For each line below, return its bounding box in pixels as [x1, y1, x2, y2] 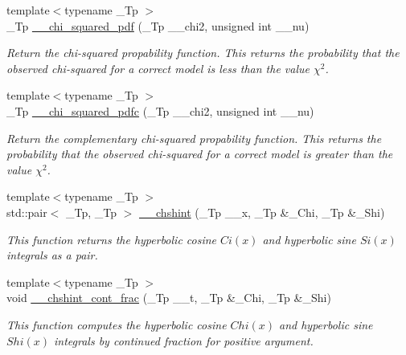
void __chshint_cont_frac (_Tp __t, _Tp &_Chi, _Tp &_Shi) [6, 289, 331, 306]
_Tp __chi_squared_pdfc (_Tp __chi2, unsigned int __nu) [6, 102, 314, 119]
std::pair [6, 203, 47, 220]
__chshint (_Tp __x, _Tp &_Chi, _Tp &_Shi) [139, 203, 385, 220]
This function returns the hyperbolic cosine [6, 231, 217, 247]
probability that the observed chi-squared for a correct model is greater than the [6, 145, 393, 162]
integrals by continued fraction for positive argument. [54, 332, 314, 349]
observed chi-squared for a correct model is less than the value [6, 59, 310, 76]
